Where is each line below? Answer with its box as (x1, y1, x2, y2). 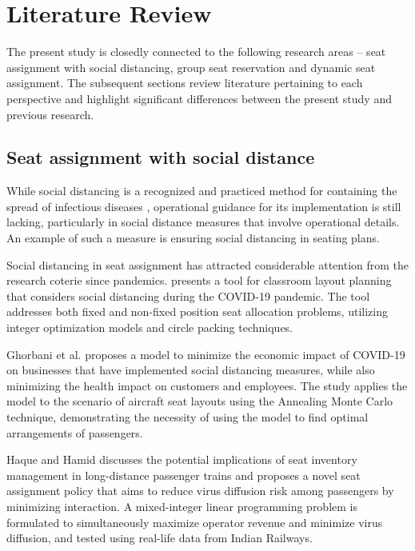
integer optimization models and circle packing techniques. (6, 319, 293, 336)
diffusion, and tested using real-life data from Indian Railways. (6, 529, 313, 546)
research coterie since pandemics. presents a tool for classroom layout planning (6, 272, 392, 289)
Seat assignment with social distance (6, 145, 315, 170)
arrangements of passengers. (6, 424, 143, 441)
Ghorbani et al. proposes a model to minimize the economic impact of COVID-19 (6, 345, 405, 362)
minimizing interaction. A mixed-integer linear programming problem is (6, 497, 357, 514)
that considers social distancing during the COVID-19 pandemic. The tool (6, 287, 370, 304)
